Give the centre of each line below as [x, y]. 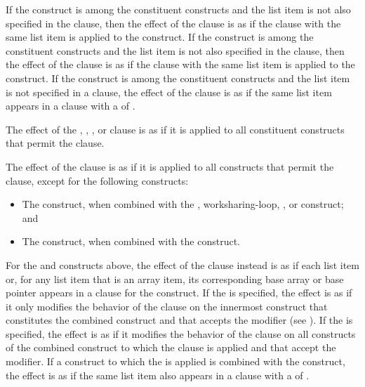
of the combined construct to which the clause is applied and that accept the [171, 347]
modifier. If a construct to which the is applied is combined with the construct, [175, 361]
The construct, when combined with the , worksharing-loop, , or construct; [183, 204]
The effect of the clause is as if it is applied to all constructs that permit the [170, 166]
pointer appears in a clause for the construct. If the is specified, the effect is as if [179, 293]
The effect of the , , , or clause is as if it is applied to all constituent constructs [175, 129]
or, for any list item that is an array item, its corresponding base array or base [175, 278]
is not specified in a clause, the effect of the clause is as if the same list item [169, 92]
